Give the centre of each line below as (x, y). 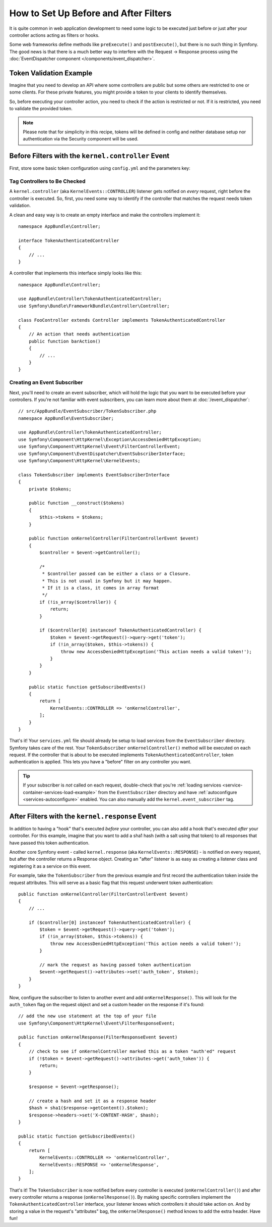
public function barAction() (64, 341)
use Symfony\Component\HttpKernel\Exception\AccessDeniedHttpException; (110, 439)
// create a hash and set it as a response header (92, 1101)
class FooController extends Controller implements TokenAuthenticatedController (122, 320)
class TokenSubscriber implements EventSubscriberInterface (94, 475)
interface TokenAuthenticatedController (69, 240)
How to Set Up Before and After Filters (90, 13)
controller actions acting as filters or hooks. (54, 35)
